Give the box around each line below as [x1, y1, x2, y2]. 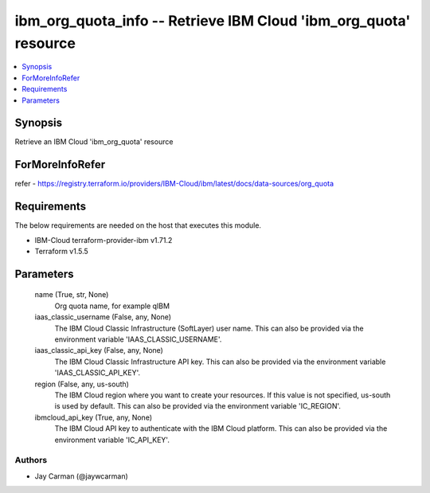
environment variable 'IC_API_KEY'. [54, 435, 170, 444]
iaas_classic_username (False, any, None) [34, 312, 171, 322]
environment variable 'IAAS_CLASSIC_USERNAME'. [54, 335, 222, 344]
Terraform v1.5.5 [34, 247, 89, 256]
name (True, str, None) [34, 290, 109, 299]
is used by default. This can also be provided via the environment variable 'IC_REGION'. [54, 401, 342, 411]
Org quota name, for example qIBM [54, 301, 170, 311]
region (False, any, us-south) [34, 379, 129, 389]
